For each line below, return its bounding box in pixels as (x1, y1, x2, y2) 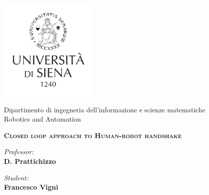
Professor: (4, 146, 34, 157)
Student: (4, 172, 29, 182)
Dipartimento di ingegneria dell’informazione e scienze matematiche (4, 104, 206, 114)
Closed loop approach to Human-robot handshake (4, 130, 182, 140)
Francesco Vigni (4, 182, 58, 192)
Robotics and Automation (4, 114, 81, 124)
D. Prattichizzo (4, 156, 56, 166)
